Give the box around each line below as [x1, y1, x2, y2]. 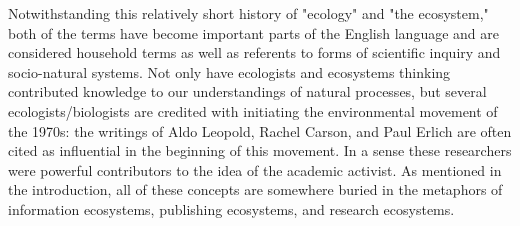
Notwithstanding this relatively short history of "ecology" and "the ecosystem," [8, 3, 489, 23]
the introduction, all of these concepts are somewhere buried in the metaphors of [8, 179, 503, 200]
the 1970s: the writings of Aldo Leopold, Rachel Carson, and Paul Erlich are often [8, 120, 512, 141]
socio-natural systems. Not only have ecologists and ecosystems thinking [8, 61, 451, 82]
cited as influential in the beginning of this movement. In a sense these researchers [8, 140, 512, 161]
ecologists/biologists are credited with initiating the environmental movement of [8, 100, 498, 121]
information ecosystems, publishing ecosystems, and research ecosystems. [8, 198, 455, 219]
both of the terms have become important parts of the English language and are [8, 22, 499, 43]
